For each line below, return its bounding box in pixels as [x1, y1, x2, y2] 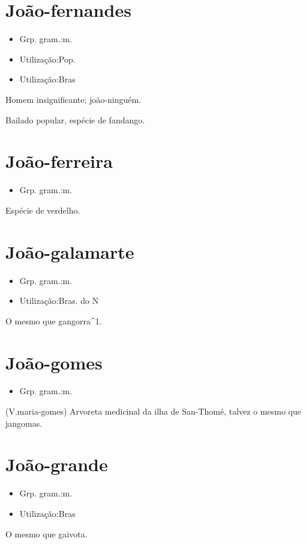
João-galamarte [5, 239, 134, 264]
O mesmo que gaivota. [5, 527, 88, 540]
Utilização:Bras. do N [19, 294, 99, 307]
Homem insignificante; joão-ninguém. [5, 93, 142, 105]
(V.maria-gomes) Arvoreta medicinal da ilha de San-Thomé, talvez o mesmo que [5, 405, 301, 418]
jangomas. [5, 416, 43, 429]
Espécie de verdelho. [5, 203, 80, 216]
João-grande [5, 452, 108, 477]
